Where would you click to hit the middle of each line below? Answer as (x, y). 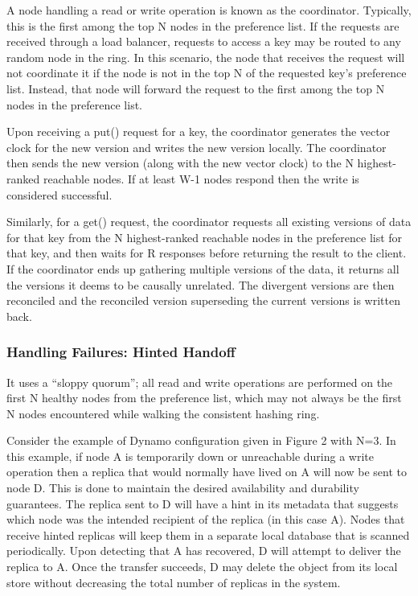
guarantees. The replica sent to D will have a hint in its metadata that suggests (203, 503)
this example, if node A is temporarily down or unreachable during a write (190, 456)
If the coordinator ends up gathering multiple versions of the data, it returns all (203, 268)
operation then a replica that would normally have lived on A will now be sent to (207, 472)
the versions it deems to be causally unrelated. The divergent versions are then (201, 284)
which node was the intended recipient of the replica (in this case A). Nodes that (206, 519)
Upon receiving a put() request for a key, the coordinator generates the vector (199, 132)
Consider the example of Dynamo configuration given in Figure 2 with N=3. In (201, 440)
